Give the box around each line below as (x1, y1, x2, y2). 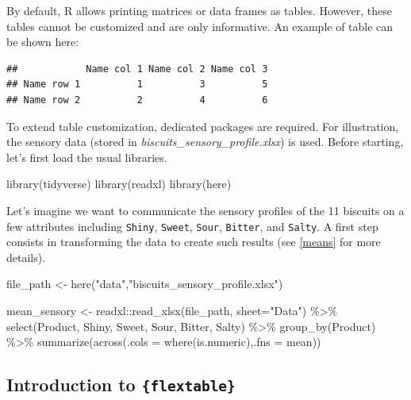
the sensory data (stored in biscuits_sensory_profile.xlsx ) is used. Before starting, (6, 133, 404, 150)
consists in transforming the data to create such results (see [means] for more (6, 233, 381, 250)
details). (6, 248, 46, 265)
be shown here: (6, 33, 79, 50)
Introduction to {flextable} (6, 372, 236, 397)
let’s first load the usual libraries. (6, 148, 167, 165)
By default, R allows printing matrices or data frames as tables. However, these (6, 2, 392, 18)
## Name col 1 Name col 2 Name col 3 (6, 63, 268, 75)
